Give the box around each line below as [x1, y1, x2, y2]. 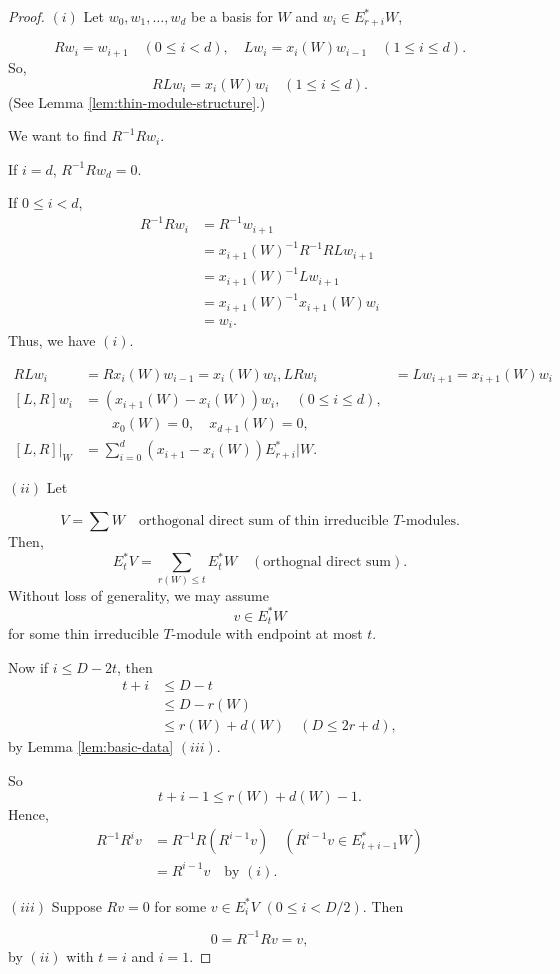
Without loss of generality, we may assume [8, 585, 269, 606]
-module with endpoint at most [171, 622, 363, 643]
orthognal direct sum [263, 555, 392, 570]
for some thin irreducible [8, 622, 159, 643]
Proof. [8, 6, 45, 26]
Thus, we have [8, 330, 96, 351]
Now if [8, 656, 49, 677]
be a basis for [191, 6, 273, 26]
